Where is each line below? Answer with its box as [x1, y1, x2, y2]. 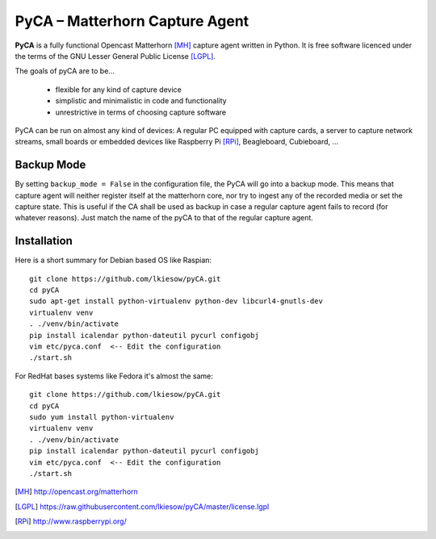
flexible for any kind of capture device [55, 85, 182, 94]
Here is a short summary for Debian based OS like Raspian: [15, 255, 212, 265]
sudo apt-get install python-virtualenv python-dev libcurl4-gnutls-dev [29, 297, 323, 306]
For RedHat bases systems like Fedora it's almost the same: [15, 371, 214, 381]
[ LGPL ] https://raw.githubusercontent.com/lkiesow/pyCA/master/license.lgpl [15, 501, 270, 512]
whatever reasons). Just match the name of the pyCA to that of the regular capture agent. [15, 213, 314, 223]
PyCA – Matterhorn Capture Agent [15, 12, 249, 30]
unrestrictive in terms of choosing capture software [55, 107, 226, 117]
